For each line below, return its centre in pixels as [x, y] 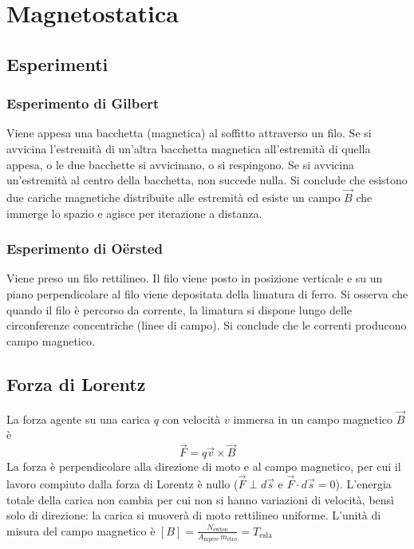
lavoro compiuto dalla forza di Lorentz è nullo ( [122, 483]
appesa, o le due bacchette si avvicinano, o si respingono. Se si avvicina [180, 164]
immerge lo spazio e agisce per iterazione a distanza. [134, 213]
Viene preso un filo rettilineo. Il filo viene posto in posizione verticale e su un [195, 278]
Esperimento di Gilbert [83, 103]
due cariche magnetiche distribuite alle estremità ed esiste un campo [173, 197]
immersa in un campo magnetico [313, 419]
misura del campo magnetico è [81, 530]
